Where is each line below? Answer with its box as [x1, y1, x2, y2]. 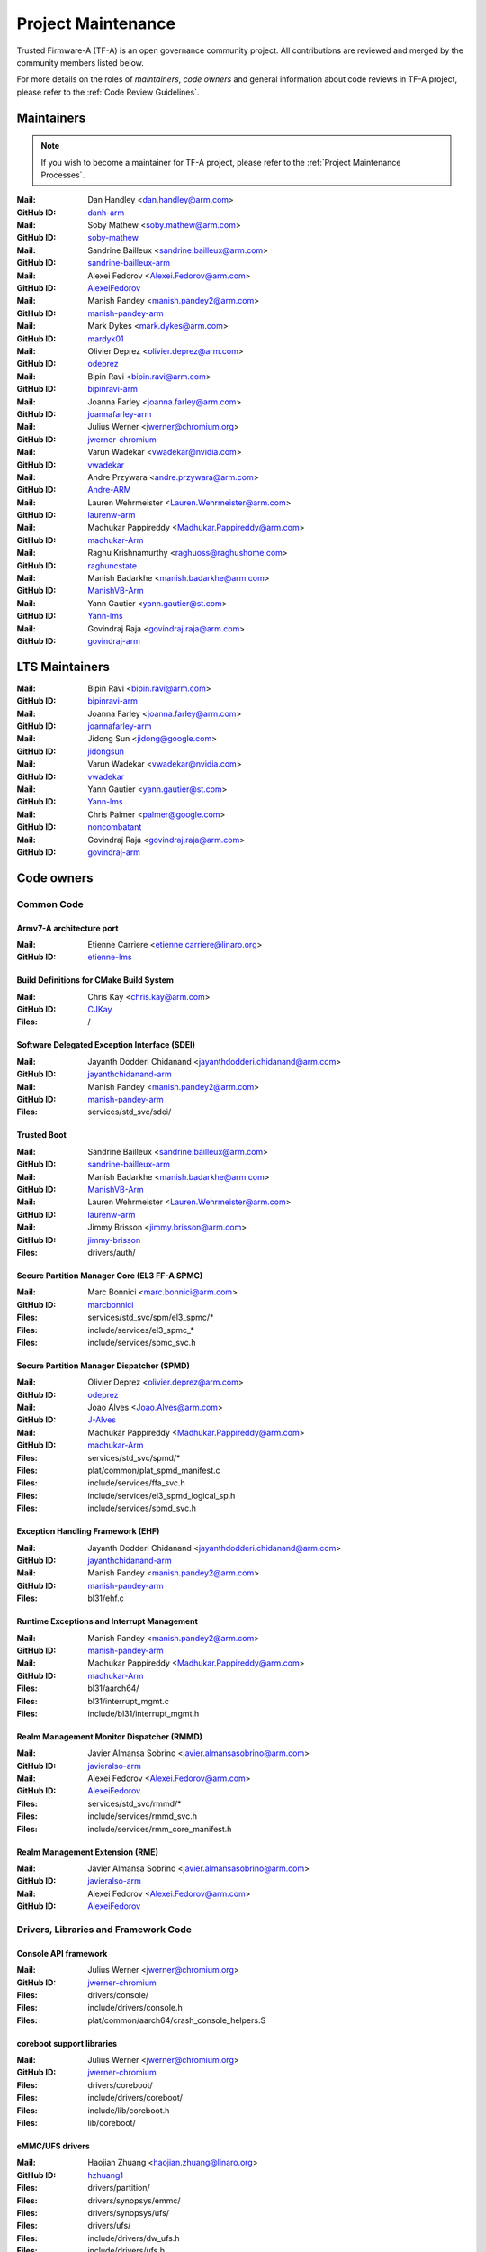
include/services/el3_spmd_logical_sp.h [87, 1490, 236, 1501]
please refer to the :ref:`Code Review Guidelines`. [16, 86, 200, 97]
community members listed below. [16, 57, 144, 68]
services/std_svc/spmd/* [87, 1452, 181, 1463]
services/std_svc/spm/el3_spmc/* [87, 1312, 214, 1323]
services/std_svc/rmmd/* [87, 1798, 182, 1809]
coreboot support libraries [16, 2038, 117, 2048]
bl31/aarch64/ [87, 1683, 139, 1694]
